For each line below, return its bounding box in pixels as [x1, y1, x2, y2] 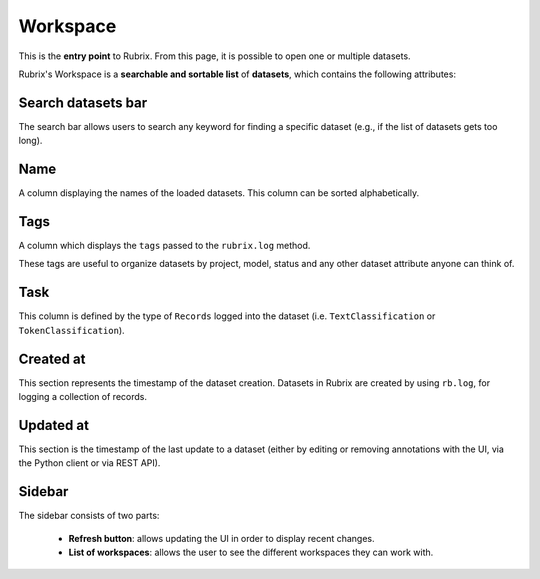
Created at [18, 350, 86, 367]
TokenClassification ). [18, 324, 125, 336]
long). [18, 135, 43, 147]
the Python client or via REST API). [18, 457, 161, 469]
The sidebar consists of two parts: [18, 510, 160, 522]
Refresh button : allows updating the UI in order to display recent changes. [68, 532, 375, 544]
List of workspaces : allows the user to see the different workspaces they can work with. [68, 546, 434, 559]
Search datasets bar [18, 94, 148, 111]
